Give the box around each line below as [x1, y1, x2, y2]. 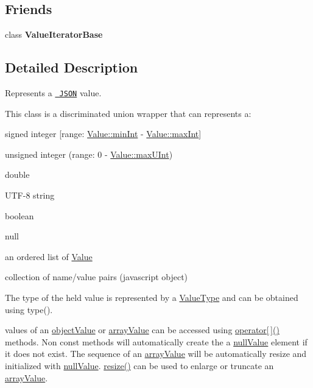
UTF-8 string [5, 189, 55, 202]
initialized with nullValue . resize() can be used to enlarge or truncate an [5, 359, 274, 372]
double [5, 168, 30, 181]
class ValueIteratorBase [5, 28, 103, 41]
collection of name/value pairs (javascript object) [5, 270, 188, 283]
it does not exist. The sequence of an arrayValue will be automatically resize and [5, 347, 307, 360]
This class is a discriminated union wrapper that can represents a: [5, 107, 251, 119]
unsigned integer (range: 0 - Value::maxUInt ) [5, 147, 173, 160]
